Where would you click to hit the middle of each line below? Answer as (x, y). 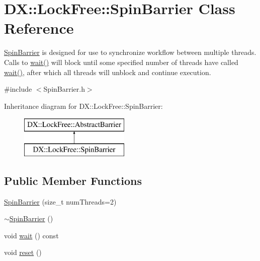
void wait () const (31, 235)
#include (18, 89)
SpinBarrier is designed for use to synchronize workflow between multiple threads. (130, 52)
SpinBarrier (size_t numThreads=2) (60, 201)
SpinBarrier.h (64, 89)
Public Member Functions (73, 180)
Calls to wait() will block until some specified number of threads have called (121, 62)
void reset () (23, 252)
